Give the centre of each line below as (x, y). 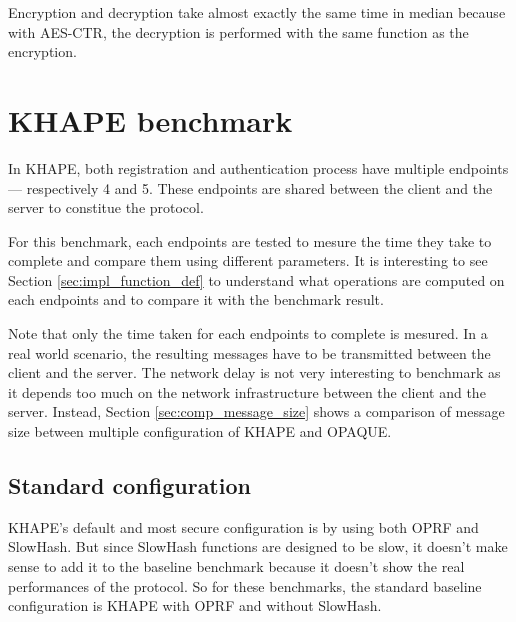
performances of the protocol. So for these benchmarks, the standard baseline (245, 585)
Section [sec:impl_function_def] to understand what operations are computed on (256, 279)
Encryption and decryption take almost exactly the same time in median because (257, 12)
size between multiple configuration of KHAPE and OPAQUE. (200, 431)
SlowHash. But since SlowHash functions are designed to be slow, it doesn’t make (258, 546)
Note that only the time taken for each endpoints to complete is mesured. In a (248, 333)
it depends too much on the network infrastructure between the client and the (247, 391)
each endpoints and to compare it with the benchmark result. (196, 299)
